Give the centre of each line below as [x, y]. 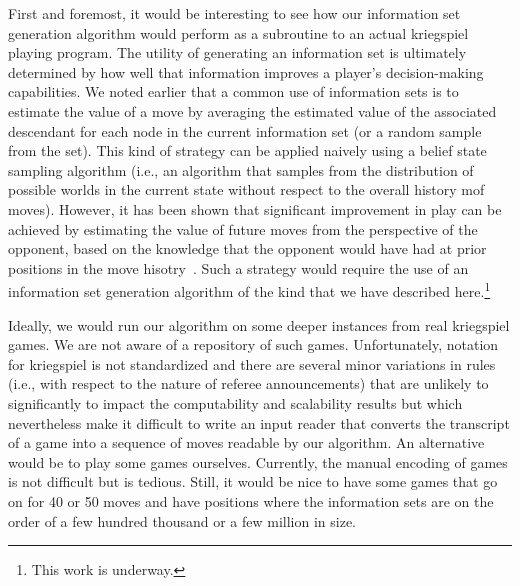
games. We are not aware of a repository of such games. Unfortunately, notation [253, 344]
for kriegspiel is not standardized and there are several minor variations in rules [252, 363]
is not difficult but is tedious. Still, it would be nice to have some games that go [253, 481]
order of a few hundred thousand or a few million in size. [182, 520]
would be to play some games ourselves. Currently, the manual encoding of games [258, 461]
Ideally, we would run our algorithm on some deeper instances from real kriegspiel [259, 324]
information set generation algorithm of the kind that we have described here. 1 [249, 289]
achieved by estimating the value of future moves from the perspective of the [243, 228]
